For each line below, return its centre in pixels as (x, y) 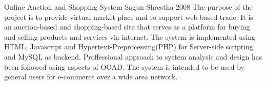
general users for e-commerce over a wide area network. (91, 77)
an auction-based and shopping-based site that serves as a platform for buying (127, 27)
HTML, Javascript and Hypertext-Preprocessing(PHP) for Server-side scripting (129, 47)
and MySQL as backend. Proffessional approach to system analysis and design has (133, 56)
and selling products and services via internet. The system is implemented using (130, 36)
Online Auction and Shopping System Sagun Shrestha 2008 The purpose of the (128, 7)
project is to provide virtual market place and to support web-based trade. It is (129, 17)
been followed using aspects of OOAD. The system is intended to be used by (124, 66)
